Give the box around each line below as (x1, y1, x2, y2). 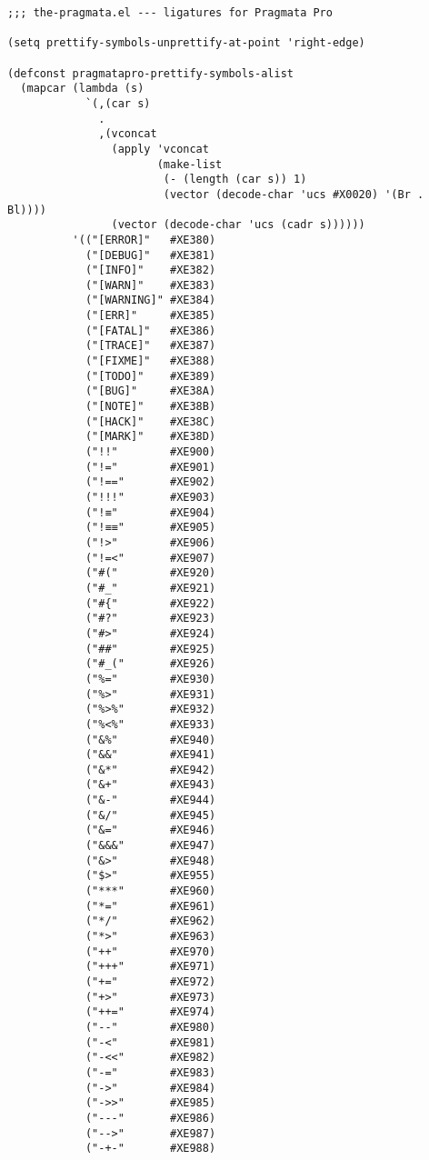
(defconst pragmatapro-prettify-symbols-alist (7, 66, 294, 80)
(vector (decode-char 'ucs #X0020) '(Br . (163, 187, 424, 201)
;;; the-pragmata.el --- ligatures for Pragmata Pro (7, 6, 333, 19)
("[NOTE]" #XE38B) (85, 400, 216, 414)
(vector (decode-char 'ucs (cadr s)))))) (111, 218, 365, 232)
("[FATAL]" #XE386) (85, 324, 216, 337)
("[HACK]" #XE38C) (85, 415, 216, 428)
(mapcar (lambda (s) (20, 82, 145, 95)
